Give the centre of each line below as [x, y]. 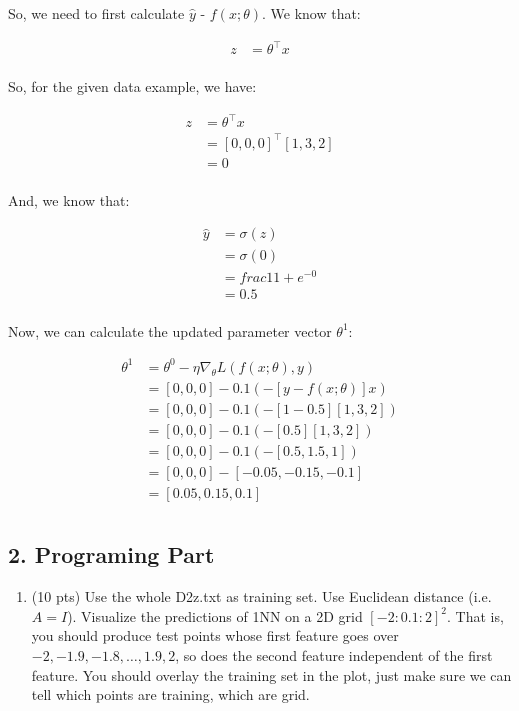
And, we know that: [69, 199]
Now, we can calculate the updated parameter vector [170, 330]
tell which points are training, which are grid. [170, 694]
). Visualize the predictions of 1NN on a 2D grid [215, 615]
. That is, [475, 615]
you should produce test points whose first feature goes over [215, 635]
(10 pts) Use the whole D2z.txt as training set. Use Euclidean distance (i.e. [261, 596]
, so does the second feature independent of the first [334, 655]
